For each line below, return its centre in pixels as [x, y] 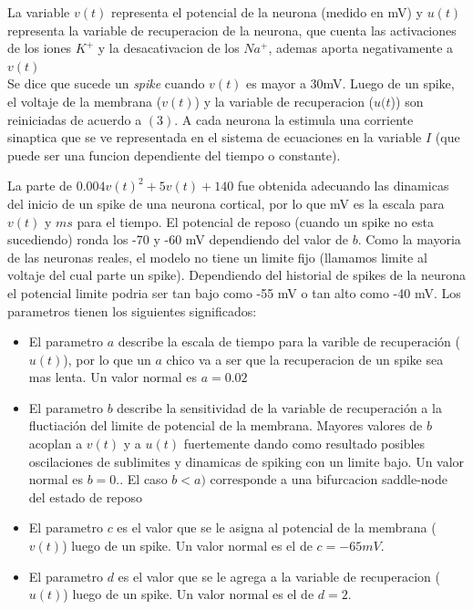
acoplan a [56, 444]
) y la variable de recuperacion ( [284, 101]
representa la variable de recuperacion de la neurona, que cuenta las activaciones [232, 30]
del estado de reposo [86, 496]
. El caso [144, 479]
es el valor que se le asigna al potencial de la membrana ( [277, 527]
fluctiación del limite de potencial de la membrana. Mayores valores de [226, 425]
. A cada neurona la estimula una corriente [294, 119]
